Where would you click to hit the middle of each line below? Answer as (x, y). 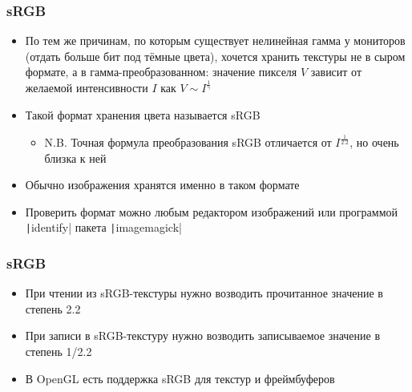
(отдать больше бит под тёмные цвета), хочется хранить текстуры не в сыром (215, 56)
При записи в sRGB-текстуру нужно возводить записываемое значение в (203, 335)
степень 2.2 (53, 308)
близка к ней (75, 158)
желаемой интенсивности (87, 88)
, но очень (374, 141)
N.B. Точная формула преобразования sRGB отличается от (188, 141)
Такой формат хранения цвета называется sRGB (143, 114)
